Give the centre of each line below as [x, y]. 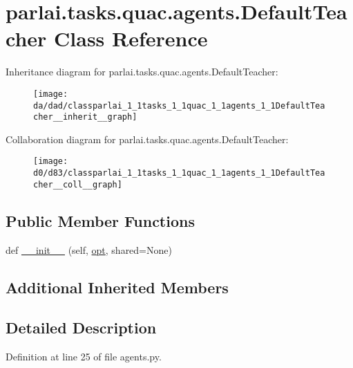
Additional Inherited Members [117, 287]
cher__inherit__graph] [85, 117]
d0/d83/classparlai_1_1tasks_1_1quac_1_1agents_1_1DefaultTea [179, 173]
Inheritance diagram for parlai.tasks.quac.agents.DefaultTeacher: [142, 72]
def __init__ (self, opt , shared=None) [89, 249]
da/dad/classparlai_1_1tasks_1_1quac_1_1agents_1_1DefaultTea [179, 105]
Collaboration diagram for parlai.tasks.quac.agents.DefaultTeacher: [147, 139]
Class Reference [131, 38]
